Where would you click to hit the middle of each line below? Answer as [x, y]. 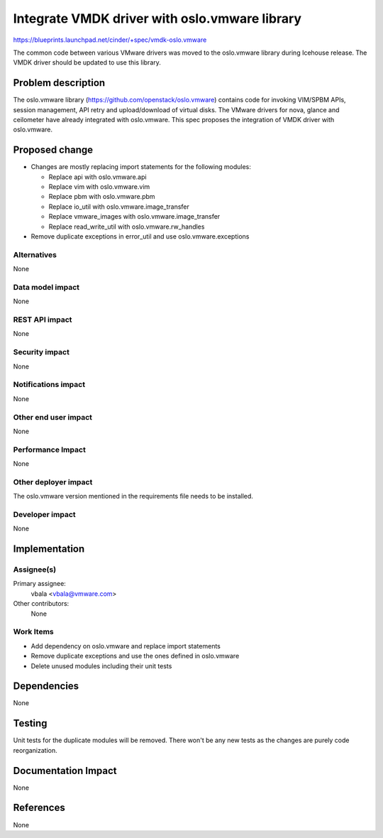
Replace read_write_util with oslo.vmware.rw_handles [127, 227]
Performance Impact [50, 450]
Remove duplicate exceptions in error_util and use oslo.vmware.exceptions [140, 236]
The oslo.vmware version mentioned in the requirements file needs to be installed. [133, 496]
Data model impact [46, 287]
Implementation [49, 549]
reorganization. [35, 750]
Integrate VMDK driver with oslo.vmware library [157, 18]
